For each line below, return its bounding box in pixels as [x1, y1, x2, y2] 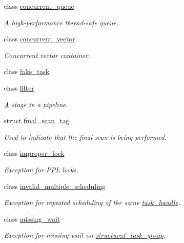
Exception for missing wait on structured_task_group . [4, 230, 165, 240]
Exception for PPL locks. [4, 164, 79, 174]
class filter [4, 82, 34, 93]
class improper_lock [4, 148, 64, 158]
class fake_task [4, 66, 50, 76]
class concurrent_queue [4, 1, 74, 11]
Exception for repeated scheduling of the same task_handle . [4, 197, 181, 207]
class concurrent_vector [4, 34, 75, 44]
